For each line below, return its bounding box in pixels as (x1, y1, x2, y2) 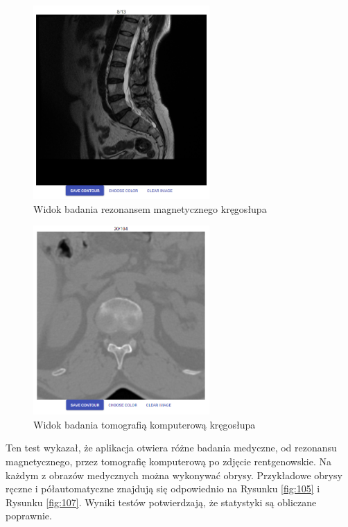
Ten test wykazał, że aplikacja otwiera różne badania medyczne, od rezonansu (6, 440, 337, 455)
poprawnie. (6, 508, 52, 523)
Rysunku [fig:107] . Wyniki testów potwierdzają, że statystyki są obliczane (6, 494, 317, 509)
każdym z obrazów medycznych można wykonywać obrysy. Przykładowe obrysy (6, 467, 342, 482)
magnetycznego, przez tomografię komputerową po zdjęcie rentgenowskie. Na (6, 453, 331, 468)
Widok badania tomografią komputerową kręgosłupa (33, 417, 256, 431)
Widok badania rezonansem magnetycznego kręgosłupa (33, 201, 267, 216)
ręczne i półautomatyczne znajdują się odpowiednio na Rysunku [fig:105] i (6, 481, 320, 496)
